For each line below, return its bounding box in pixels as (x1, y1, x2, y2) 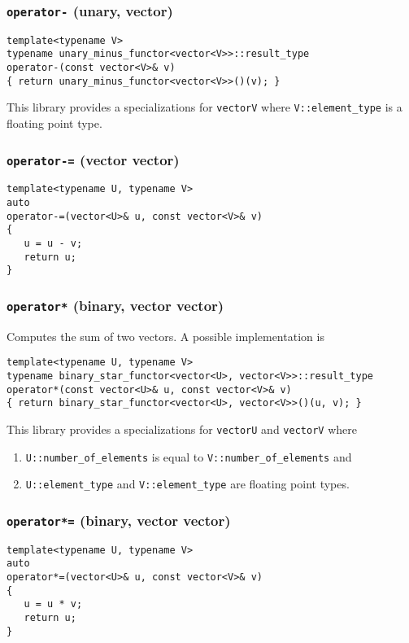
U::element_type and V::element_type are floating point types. (25, 475, 350, 492)
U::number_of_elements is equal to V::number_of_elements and (25, 448, 352, 465)
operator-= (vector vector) (7, 149, 180, 169)
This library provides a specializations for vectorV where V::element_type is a (7, 98, 402, 116)
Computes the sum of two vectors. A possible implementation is (7, 327, 324, 344)
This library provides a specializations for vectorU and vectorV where (7, 421, 357, 438)
